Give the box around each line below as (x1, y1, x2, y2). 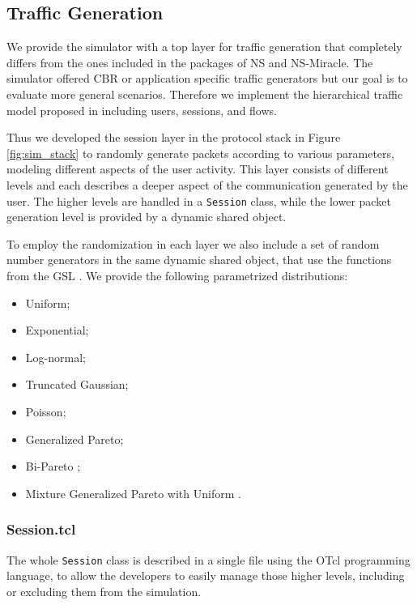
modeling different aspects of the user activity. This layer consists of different (6, 160, 389, 177)
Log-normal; (25, 348, 86, 365)
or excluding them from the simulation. (6, 582, 202, 599)
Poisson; (25, 403, 66, 420)
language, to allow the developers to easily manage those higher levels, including (6, 567, 405, 584)
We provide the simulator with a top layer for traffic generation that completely (6, 38, 402, 55)
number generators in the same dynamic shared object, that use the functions (6, 251, 392, 268)
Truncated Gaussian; (25, 376, 129, 393)
